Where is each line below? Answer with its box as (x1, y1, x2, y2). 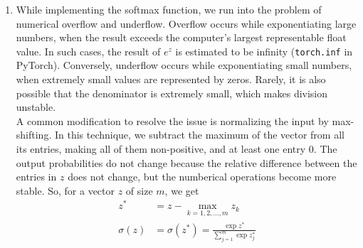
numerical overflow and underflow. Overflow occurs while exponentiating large (16, 16, 357, 31)
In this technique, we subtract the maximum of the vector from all (54, 127, 344, 142)
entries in (16, 169, 57, 184)
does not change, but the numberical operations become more (68, 169, 337, 184)
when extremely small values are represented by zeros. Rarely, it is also (16, 72, 326, 87)
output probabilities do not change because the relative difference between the (16, 155, 357, 170)
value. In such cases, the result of (16, 43, 161, 58)
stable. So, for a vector (16, 183, 115, 198)
